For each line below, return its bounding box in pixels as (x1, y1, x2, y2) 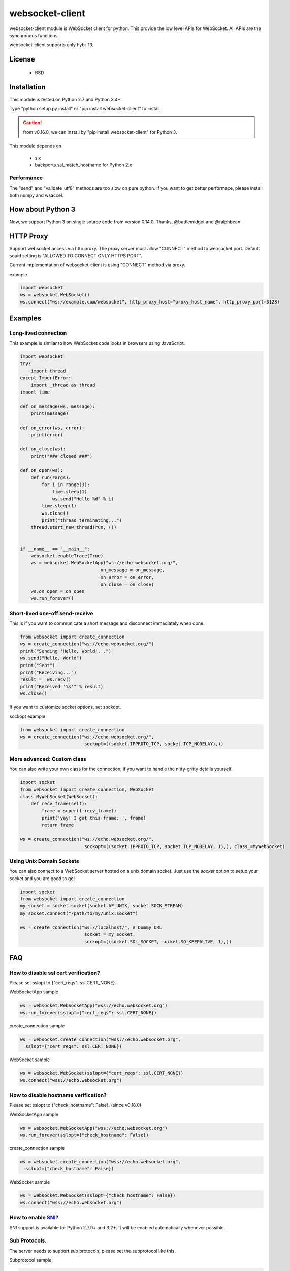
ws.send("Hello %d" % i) (52, 496, 114, 502)
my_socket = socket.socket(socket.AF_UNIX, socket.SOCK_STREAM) (20, 903, 184, 909)
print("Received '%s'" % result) (20, 684, 104, 689)
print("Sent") (20, 662, 55, 668)
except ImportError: (20, 375, 71, 381)
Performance (9, 174, 43, 181)
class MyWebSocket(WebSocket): (20, 794, 99, 799)
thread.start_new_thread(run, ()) (30, 524, 117, 530)
